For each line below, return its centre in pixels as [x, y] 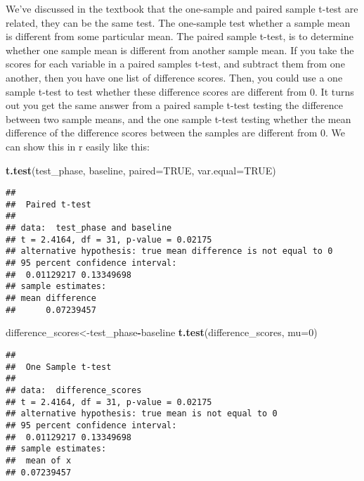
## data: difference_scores [74, 390]
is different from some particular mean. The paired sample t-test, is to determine [180, 36]
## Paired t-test [48, 204]
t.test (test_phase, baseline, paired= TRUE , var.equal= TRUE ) [141, 170]
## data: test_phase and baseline [89, 228]
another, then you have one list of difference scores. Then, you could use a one [174, 77]
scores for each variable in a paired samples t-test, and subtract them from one [175, 64]
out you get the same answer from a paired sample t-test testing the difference [174, 105]
